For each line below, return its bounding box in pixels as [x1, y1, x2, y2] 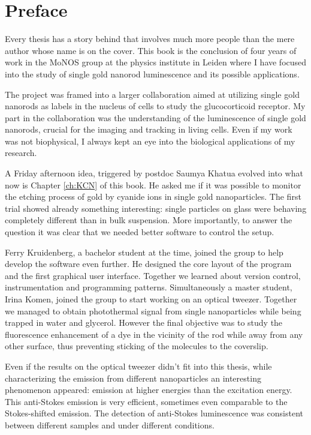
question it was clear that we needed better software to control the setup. [5, 226, 274, 238]
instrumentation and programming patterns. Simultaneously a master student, [5, 281, 292, 293]
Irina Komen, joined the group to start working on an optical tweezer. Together [5, 293, 297, 305]
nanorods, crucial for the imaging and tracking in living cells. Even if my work [5, 123, 292, 136]
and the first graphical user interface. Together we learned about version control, [5, 269, 301, 281]
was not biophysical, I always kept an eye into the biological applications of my [5, 134, 295, 147]
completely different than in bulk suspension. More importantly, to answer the [5, 214, 292, 226]
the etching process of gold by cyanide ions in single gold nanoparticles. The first [5, 190, 301, 203]
